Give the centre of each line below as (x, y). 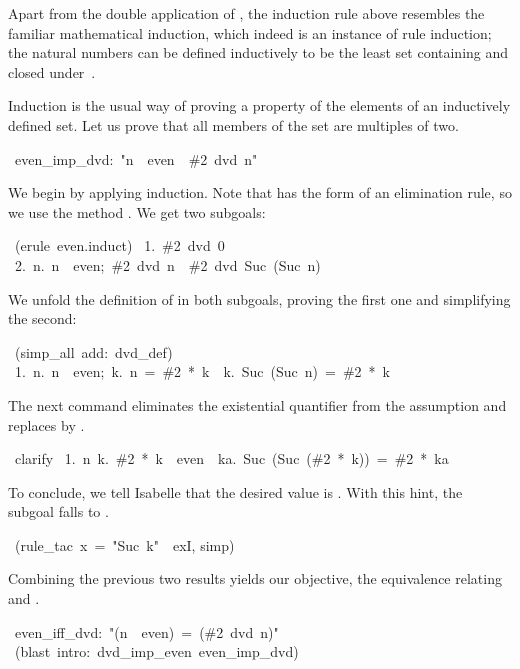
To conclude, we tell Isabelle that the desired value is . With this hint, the (235, 491)
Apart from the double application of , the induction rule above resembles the (246, 13)
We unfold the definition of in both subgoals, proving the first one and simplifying (259, 298)
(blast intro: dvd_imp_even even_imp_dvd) (156, 651)
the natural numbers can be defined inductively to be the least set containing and (258, 52)
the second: (42, 318)
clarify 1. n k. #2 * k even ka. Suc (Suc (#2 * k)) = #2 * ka (231, 458)
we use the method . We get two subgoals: (137, 211)
